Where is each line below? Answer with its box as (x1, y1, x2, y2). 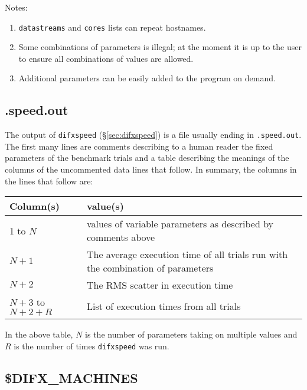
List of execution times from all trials (86, 299, 241, 313)
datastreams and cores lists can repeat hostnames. (18, 21, 206, 33)
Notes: (5, 1, 28, 13)
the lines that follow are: (5, 174, 93, 187)
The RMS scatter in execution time (86, 278, 233, 292)
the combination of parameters (86, 261, 214, 275)
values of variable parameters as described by (86, 217, 274, 231)
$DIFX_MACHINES (5, 368, 138, 386)
